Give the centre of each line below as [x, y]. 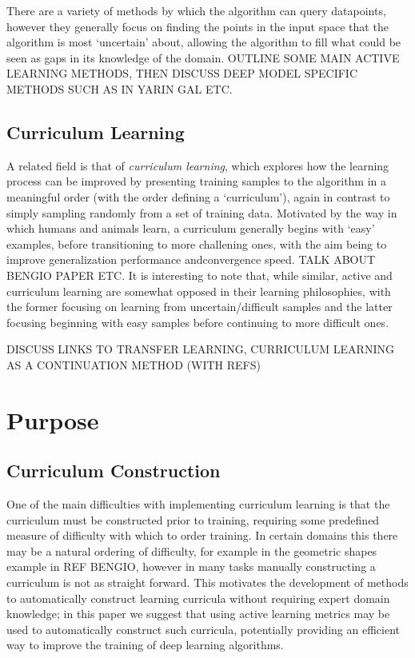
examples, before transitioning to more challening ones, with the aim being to [197, 243]
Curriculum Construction [114, 471]
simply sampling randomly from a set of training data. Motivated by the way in [202, 212]
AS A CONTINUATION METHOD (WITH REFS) [134, 364]
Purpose [53, 419]
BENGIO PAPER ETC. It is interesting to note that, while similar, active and [200, 275]
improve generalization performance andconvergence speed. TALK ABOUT [191, 259]
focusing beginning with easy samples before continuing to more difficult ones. [198, 322]
